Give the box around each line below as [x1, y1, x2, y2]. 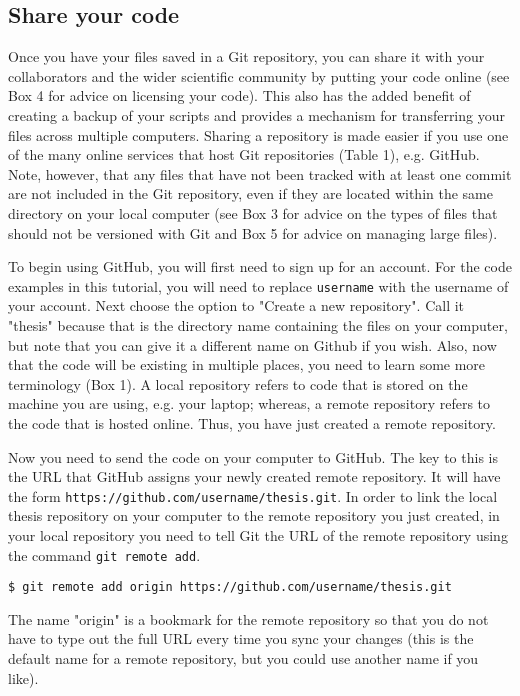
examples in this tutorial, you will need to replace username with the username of [8, 275, 509, 296]
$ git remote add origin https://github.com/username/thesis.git [8, 580, 452, 595]
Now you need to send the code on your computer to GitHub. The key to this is [8, 446, 498, 467]
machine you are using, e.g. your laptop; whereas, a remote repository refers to [8, 393, 491, 414]
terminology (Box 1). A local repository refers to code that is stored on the [8, 373, 468, 394]
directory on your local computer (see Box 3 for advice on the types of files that [8, 202, 498, 223]
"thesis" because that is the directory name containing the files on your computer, [8, 314, 508, 335]
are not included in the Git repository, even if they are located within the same [8, 183, 493, 204]
